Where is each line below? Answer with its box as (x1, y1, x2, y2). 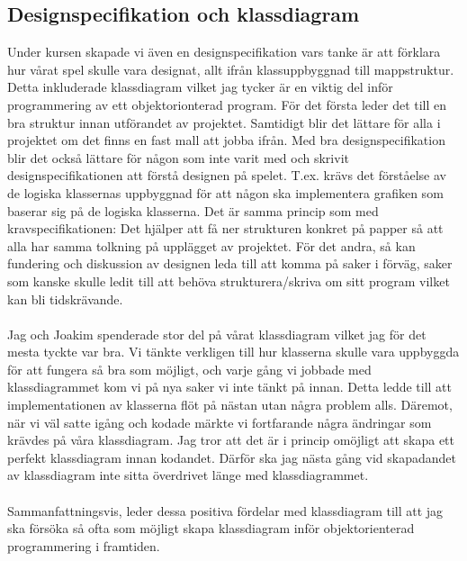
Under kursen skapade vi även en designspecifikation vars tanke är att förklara (7, 42, 441, 61)
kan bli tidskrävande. (7, 289, 123, 308)
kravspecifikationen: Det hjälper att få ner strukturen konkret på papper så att (7, 219, 444, 238)
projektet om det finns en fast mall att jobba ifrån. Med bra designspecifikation (7, 131, 445, 149)
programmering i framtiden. (7, 536, 160, 555)
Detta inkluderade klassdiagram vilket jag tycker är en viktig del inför (7, 77, 393, 96)
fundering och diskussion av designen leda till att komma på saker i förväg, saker (7, 254, 453, 273)
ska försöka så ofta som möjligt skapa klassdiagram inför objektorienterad (7, 519, 415, 538)
